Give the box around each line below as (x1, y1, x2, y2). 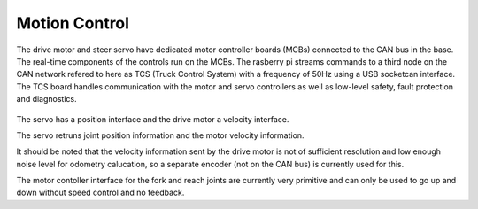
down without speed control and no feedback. (16, 187, 185, 198)
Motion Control (16, 13, 130, 33)
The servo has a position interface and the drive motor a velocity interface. (16, 113, 289, 124)
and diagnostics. (16, 94, 77, 104)
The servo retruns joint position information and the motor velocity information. (16, 129, 305, 141)
